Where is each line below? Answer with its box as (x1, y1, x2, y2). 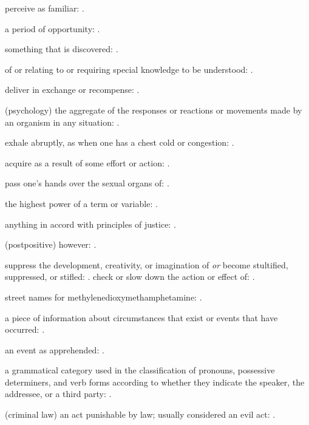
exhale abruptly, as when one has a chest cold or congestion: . (5, 136, 234, 149)
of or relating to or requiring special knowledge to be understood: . (5, 63, 253, 75)
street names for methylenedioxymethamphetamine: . (5, 290, 202, 303)
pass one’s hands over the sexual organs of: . (5, 177, 169, 189)
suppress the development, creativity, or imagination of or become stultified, (5, 258, 288, 271)
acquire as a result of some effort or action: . (5, 156, 170, 169)
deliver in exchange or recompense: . (5, 83, 140, 96)
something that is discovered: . (5, 42, 118, 55)
